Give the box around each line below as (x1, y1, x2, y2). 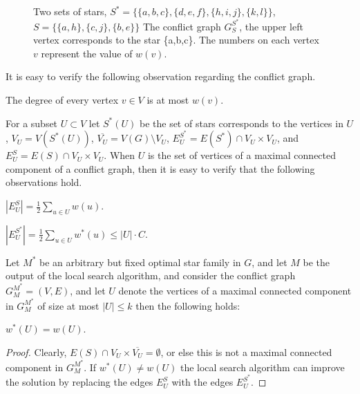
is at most (146, 93, 189, 107)
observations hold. (6, 175, 82, 189)
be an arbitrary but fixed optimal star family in (39, 254, 241, 269)
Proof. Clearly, (6, 344, 67, 359)
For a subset (6, 115, 58, 130)
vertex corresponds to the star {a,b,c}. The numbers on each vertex (33, 32, 319, 47)
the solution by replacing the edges (6, 375, 153, 389)
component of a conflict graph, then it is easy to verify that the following (6, 161, 315, 176)
